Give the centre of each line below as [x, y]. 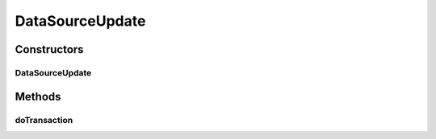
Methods [38, 96]
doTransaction [44, 120]
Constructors [49, 49]
